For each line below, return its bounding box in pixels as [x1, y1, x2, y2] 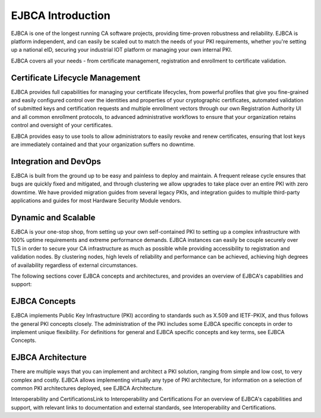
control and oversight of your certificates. [11, 122, 113, 129]
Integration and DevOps [11, 156, 101, 166]
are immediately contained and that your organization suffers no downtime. [11, 140, 196, 148]
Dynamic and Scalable [11, 212, 96, 222]
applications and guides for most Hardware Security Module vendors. [11, 197, 181, 205]
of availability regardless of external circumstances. [11, 262, 138, 269]
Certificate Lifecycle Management [11, 73, 141, 83]
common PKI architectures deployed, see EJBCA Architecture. [11, 385, 163, 392]
